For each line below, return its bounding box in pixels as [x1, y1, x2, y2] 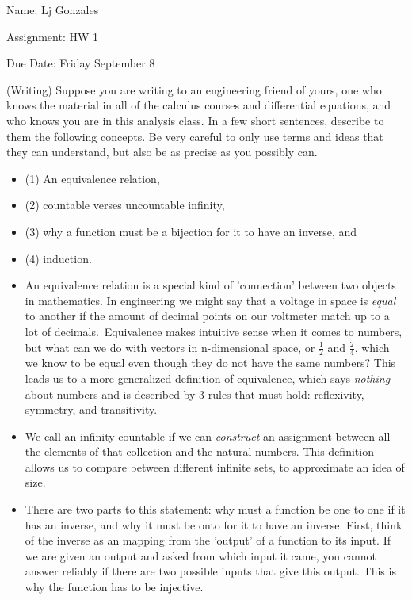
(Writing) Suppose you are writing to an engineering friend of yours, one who [6, 81, 382, 97]
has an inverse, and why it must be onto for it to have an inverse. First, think [25, 516, 402, 533]
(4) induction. [25, 250, 92, 266]
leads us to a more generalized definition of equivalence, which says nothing [25, 369, 391, 386]
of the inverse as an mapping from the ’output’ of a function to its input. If [25, 532, 391, 548]
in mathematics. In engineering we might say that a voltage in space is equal [25, 292, 396, 308]
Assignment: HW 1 [6, 28, 99, 44]
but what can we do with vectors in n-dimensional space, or [25, 338, 315, 355]
